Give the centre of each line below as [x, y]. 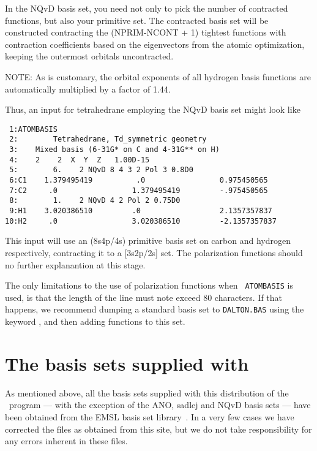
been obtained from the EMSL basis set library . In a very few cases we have [150, 416]
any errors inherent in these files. [66, 441]
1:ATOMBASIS [33, 129]
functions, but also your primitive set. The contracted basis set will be [137, 20]
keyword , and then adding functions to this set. [95, 321]
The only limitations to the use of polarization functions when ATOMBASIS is [149, 285]
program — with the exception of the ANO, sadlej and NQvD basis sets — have [160, 405]
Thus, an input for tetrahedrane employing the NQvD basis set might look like [153, 109]
